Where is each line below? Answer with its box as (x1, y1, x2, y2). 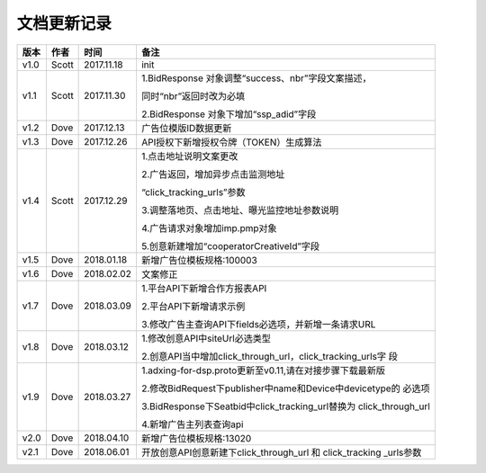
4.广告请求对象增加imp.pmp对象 (140, 221, 277, 234)
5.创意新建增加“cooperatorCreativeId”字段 (140, 239, 319, 252)
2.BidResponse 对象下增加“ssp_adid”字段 (140, 108, 317, 120)
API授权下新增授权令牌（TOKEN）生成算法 (140, 136, 322, 148)
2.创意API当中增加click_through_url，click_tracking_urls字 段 (140, 350, 398, 362)
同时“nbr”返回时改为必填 (140, 90, 246, 103)
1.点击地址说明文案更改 (140, 149, 238, 162)
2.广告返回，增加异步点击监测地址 (140, 167, 285, 180)
